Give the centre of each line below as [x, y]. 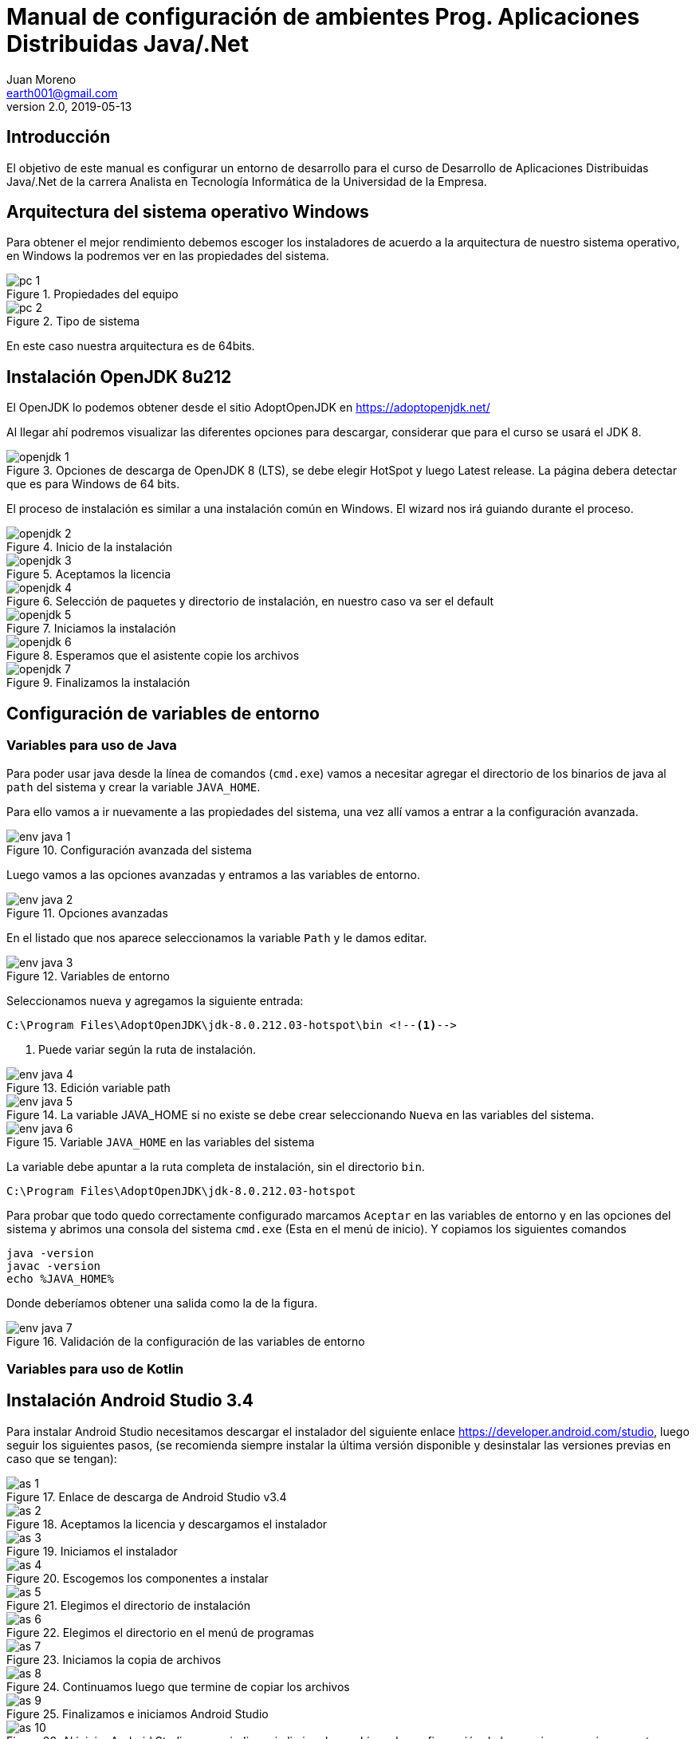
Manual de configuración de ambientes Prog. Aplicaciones [323, 17]
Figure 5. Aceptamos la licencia [89, 574]
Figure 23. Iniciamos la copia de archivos [114, 1659]
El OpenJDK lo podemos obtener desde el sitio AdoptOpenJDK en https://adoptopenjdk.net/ [248, 408]
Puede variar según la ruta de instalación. [147, 1049]
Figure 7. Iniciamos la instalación [91, 629]
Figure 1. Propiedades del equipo [92, 294]
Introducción [59, 137]
